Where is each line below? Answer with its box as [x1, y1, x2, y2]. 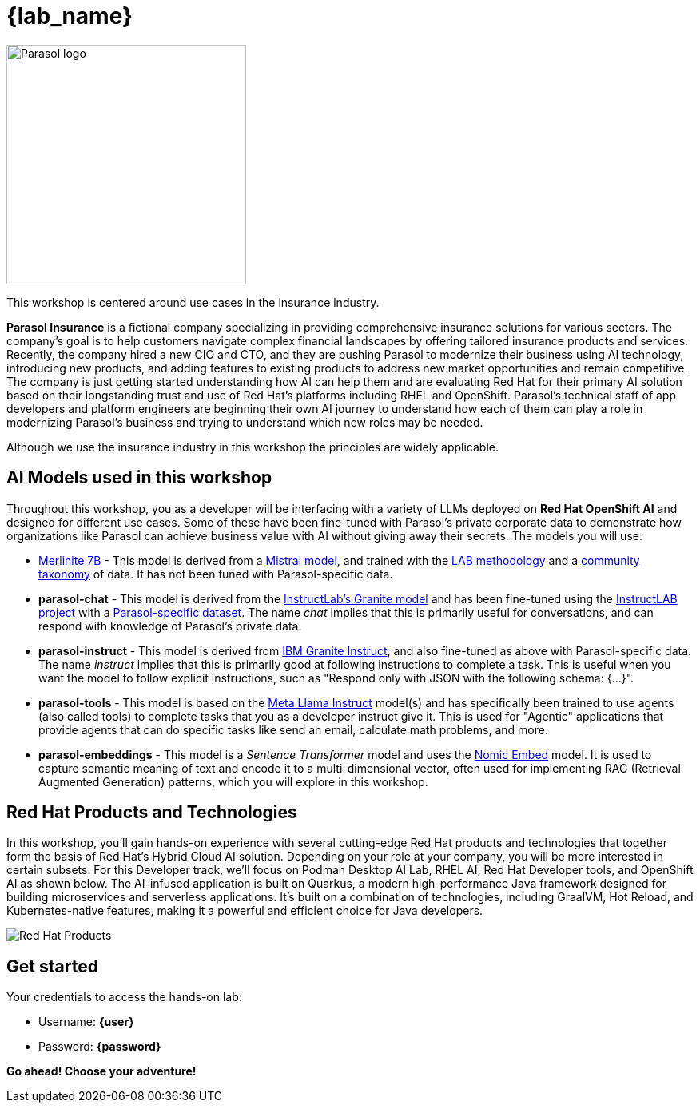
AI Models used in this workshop [6, 467, 272, 488]
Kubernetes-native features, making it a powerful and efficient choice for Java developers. [6, 904, 483, 918]
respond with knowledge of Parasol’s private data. [38, 618, 302, 633]
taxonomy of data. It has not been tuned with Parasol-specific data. [38, 566, 393, 581]
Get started [6, 956, 98, 976]
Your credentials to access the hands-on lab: [6, 990, 242, 1004]
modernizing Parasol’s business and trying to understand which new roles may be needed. [6, 415, 483, 429]
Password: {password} [38, 1039, 161, 1054]
